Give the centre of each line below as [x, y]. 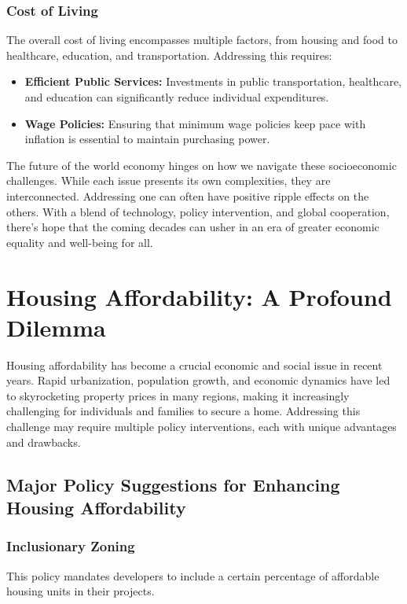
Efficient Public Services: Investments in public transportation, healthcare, [213, 81]
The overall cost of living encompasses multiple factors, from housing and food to [202, 40]
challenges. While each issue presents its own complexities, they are [169, 180]
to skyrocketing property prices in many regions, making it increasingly [178, 395]
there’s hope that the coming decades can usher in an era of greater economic [193, 227]
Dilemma [56, 327]
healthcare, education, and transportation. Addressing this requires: [169, 55]
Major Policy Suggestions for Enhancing [173, 484]
